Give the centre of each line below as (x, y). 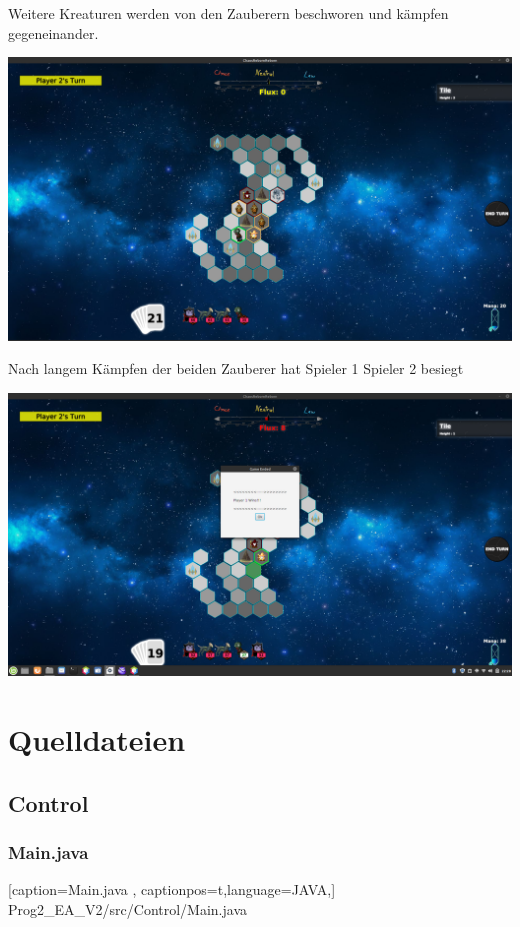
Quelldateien (97, 739)
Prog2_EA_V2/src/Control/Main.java (128, 908)
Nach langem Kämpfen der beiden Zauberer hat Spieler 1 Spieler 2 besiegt (236, 368)
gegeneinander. (53, 32)
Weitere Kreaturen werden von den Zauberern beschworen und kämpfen (228, 13)
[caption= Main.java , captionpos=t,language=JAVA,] (172, 889)
